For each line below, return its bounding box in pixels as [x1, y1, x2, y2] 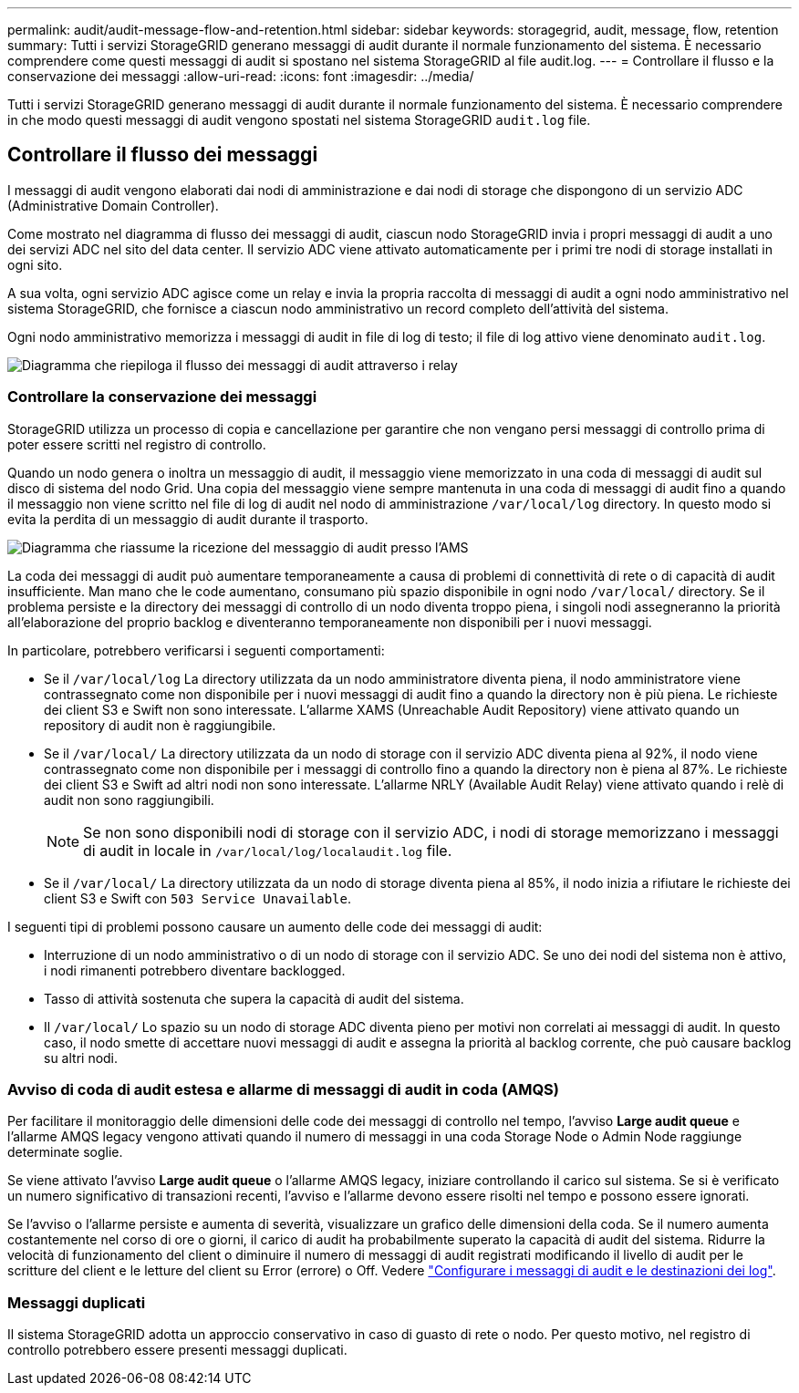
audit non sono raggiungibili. [44, 791, 214, 808]
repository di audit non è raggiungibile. [44, 717, 276, 733]
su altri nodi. [44, 1049, 119, 1066]
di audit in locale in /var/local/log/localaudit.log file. [83, 841, 452, 860]
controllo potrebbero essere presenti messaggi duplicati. [7, 1342, 348, 1358]
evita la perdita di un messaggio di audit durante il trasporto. [7, 511, 368, 527]
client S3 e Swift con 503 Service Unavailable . [44, 890, 351, 906]
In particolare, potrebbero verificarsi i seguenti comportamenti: [7, 642, 385, 658]
